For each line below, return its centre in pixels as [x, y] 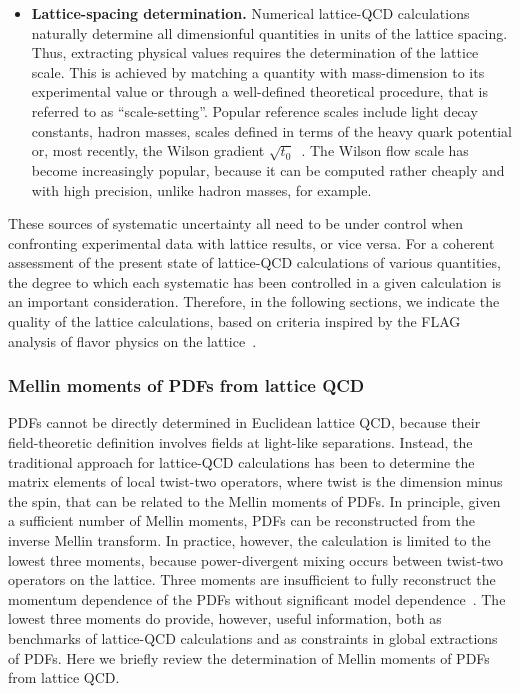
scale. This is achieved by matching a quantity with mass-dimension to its [258, 71]
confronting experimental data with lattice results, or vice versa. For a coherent [251, 242]
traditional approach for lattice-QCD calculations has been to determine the [241, 461]
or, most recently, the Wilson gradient [148, 150]
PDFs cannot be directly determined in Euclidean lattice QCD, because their [244, 422]
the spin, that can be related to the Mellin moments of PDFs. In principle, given [254, 500]
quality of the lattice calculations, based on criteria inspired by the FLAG [234, 321]
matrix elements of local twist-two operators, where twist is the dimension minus [255, 481]
